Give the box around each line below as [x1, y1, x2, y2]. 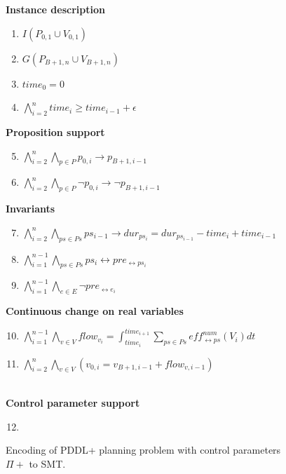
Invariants [6, 201, 55, 216]
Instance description [6, 2, 105, 16]
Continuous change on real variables [6, 304, 184, 318]
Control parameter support [6, 395, 140, 410]
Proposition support [6, 124, 105, 139]
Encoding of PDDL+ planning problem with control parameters [6, 442, 281, 457]
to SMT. [29, 456, 66, 470]
